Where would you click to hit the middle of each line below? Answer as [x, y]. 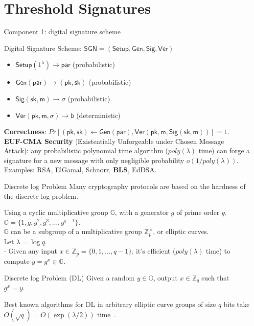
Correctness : [25, 131]
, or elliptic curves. [181, 231]
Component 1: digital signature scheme [62, 32]
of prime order [198, 212]
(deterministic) [98, 115]
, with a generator [142, 212]
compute [17, 261]
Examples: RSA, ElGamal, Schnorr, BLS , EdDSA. [80, 170]
